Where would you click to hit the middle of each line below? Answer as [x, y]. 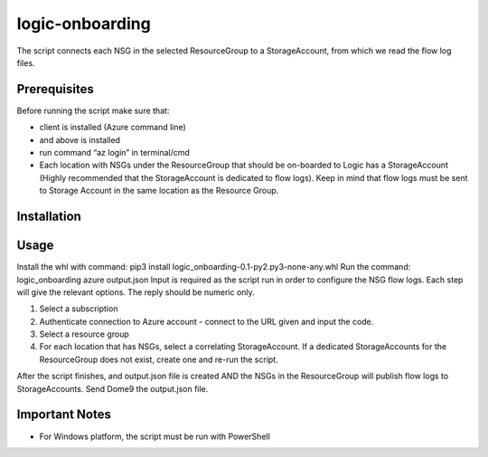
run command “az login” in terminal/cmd [114, 153]
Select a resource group [84, 334]
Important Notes [64, 415]
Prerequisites [55, 89]
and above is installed [80, 139]
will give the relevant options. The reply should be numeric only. [136, 292]
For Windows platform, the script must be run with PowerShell [155, 436]
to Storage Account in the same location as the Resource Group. [159, 191]
